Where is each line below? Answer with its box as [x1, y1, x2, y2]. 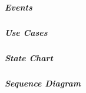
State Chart [5, 51, 53, 64]
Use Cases [5, 26, 48, 38]
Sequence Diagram [5, 77, 81, 89]
